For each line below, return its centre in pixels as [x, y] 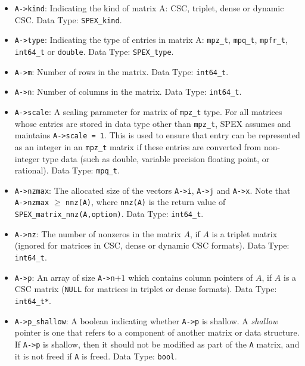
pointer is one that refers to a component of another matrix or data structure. [157, 332]
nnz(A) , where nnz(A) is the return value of [146, 202]
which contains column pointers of [191, 277]
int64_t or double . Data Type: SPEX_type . [94, 51]
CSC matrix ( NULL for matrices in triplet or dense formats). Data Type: [146, 289]
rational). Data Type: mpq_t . [67, 170]
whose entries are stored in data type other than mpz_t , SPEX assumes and [153, 123]
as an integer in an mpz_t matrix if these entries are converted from [138, 146]
